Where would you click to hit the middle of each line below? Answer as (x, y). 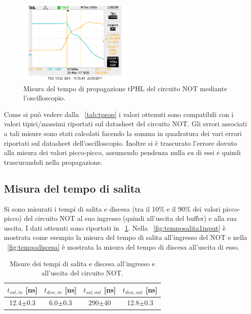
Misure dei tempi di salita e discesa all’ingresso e (82, 263)
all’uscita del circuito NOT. (82, 273)
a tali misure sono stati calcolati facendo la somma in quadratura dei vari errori (123, 133)
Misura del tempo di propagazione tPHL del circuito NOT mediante (125, 88)
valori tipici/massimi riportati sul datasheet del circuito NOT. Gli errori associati (125, 124)
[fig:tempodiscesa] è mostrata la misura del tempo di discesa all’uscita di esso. (124, 246)
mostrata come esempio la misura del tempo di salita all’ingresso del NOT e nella (126, 237)
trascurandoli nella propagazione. (53, 162)
